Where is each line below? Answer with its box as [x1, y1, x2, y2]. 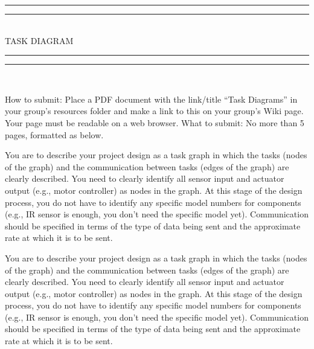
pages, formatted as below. [5, 128, 104, 141]
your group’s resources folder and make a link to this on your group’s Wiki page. [5, 104, 304, 117]
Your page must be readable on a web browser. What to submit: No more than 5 [5, 116, 304, 129]
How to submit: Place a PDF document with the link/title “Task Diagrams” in [5, 92, 298, 105]
